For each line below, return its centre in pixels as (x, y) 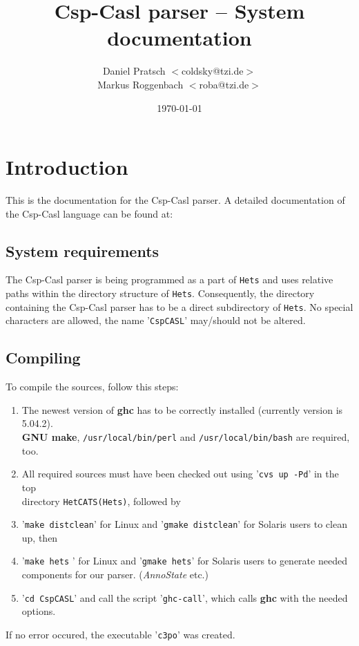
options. (39, 611)
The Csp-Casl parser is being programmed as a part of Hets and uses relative (169, 279)
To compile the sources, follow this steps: (92, 387)
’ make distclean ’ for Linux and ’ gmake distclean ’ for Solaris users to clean (184, 524)
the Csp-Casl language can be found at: (89, 213)
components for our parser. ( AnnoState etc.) (115, 574)
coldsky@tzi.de (212, 71)
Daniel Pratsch (134, 71)
